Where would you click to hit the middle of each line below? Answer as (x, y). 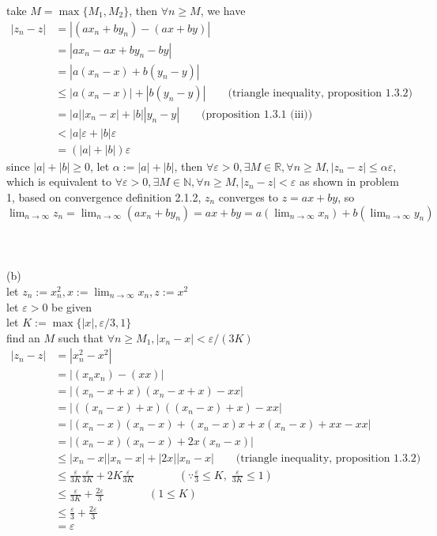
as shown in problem (349, 181)
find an (23, 337)
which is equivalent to (59, 181)
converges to (248, 197)
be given (72, 306)
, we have (223, 10)
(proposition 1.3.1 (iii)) (257, 114)
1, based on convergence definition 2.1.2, (104, 197)
